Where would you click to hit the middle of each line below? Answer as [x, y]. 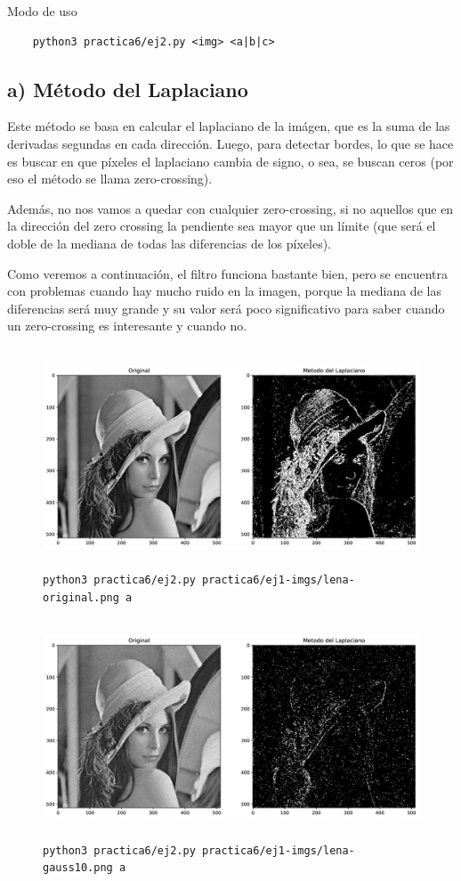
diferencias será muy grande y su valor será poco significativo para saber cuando [226, 308]
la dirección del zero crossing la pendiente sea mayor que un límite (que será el [222, 226]
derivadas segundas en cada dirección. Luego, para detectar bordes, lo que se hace [230, 143]
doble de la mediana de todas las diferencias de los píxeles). [170, 243]
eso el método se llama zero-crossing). [110, 179]
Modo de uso [42, 11]
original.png [81, 597]
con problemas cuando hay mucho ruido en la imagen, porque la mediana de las [224, 291]
